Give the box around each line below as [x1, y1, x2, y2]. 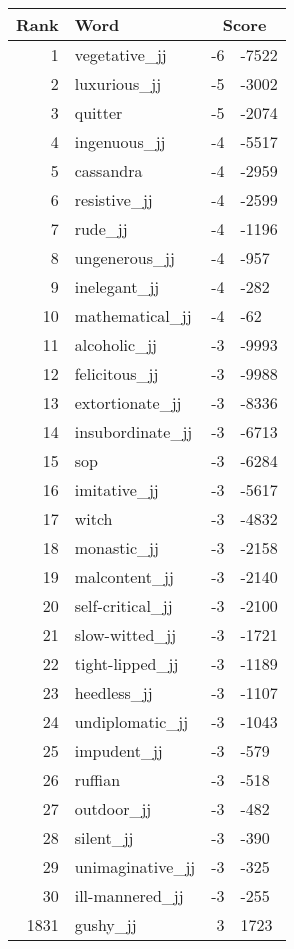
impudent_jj [74, 739, 163, 762]
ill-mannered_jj [74, 884, 184, 907]
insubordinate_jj [74, 420, 193, 443]
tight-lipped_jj [74, 652, 179, 675]
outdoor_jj [74, 797, 152, 820]
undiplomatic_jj [74, 710, 189, 733]
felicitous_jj [74, 362, 159, 385]
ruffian [74, 768, 121, 791]
